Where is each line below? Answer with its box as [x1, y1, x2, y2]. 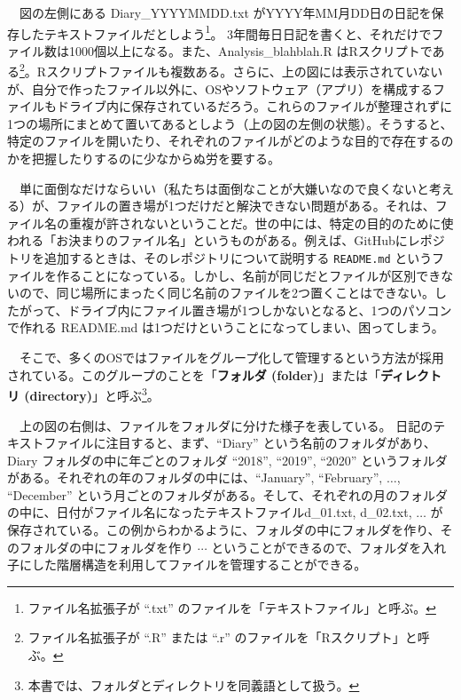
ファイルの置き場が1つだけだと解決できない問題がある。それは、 [56, 196, 435, 215]
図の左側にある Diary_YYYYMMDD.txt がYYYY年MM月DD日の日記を [19, 4, 432, 21]
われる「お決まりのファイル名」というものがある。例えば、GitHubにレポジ [7, 231, 445, 250]
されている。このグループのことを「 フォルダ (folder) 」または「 [7, 365, 381, 384]
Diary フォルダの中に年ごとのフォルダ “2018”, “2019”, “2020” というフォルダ [7, 450, 448, 469]
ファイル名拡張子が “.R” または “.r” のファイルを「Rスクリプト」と [27, 628, 418, 647]
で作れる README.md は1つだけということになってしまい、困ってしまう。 [7, 318, 444, 337]
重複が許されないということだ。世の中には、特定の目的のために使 [68, 213, 454, 232]
